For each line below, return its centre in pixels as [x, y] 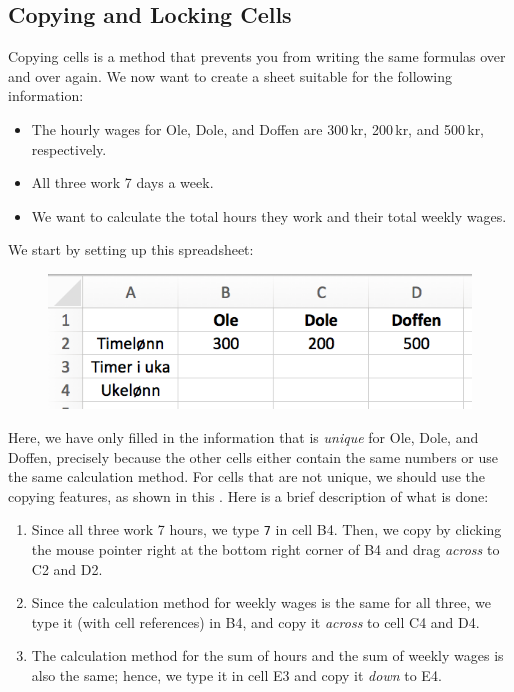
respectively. [69, 148]
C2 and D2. [67, 568]
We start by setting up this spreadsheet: [131, 249]
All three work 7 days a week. [122, 182]
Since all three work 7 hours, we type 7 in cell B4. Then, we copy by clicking [266, 529]
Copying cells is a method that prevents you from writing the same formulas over [257, 56]
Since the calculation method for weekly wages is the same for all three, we [261, 602]
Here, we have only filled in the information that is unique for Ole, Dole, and [243, 437]
